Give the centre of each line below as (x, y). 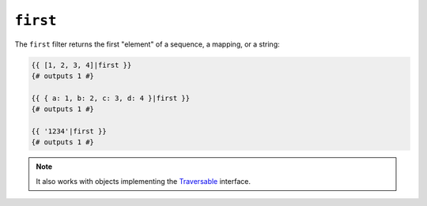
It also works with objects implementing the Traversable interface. (143, 181)
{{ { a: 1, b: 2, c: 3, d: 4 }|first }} (110, 98)
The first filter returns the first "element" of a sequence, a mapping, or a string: (147, 44)
